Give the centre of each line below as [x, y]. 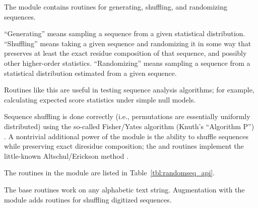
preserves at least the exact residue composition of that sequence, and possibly [125, 53]
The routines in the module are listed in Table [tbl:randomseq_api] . [110, 173]
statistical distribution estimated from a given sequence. [90, 73]
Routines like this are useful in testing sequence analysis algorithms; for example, [129, 90]
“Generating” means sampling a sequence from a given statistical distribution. [125, 33]
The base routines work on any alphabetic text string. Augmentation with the [124, 189]
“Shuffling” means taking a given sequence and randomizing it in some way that [128, 43]
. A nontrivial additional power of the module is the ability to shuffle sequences [126, 136]
